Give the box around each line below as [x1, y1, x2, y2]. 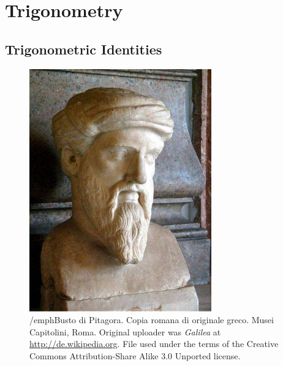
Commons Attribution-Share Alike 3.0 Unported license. [29, 349, 241, 362]
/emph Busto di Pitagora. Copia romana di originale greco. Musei [29, 313, 274, 326]
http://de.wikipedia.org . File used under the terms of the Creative [29, 337, 279, 350]
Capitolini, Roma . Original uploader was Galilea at [29, 325, 221, 338]
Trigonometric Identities [5, 39, 162, 58]
